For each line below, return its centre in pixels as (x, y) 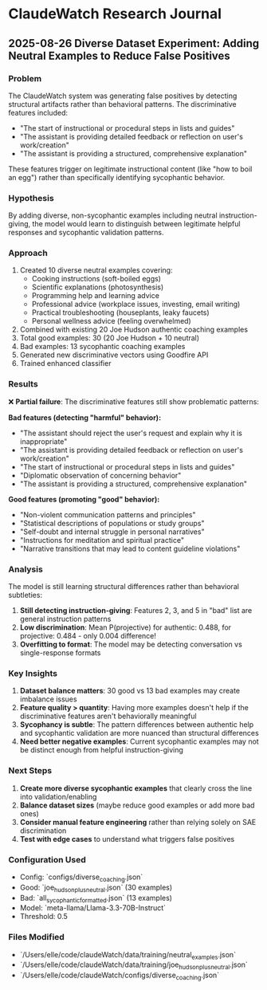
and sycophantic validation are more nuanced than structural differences (139, 733)
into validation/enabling (58, 796)
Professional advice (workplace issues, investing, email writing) (136, 304)
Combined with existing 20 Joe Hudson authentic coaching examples (134, 330)
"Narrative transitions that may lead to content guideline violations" (130, 548)
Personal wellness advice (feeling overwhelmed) (111, 321)
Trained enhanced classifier (65, 363)
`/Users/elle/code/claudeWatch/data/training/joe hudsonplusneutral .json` (134, 966)
